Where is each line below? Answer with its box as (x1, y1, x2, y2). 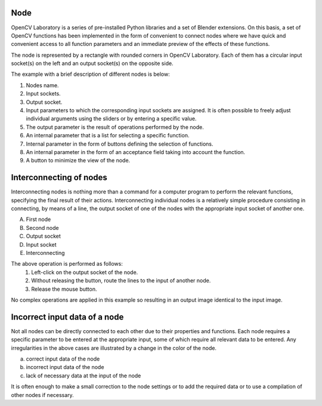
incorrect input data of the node (26, 364, 104, 371)
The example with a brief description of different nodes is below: (11, 70, 170, 78)
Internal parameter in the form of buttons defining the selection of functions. (26, 140, 214, 147)
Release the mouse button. (31, 285, 97, 293)
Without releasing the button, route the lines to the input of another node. (31, 277, 211, 284)
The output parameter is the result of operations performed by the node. (26, 123, 204, 131)
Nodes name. (26, 81, 59, 89)
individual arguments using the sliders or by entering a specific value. (26, 115, 197, 122)
